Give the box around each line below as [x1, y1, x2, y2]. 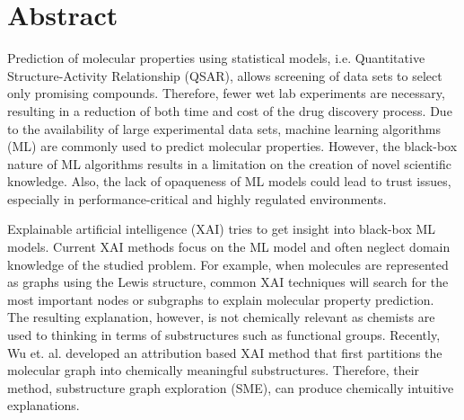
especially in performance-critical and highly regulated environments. [7, 189, 387, 208]
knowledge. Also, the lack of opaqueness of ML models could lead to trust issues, [7, 172, 451, 191]
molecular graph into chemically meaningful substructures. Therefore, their [7, 361, 420, 380]
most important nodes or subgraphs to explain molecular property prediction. [7, 290, 434, 308]
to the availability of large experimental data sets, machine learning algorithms [7, 119, 441, 138]
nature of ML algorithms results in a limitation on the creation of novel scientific [7, 154, 451, 173]
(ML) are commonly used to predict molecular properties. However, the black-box [7, 137, 458, 156]
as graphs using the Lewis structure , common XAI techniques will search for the [7, 273, 449, 291]
